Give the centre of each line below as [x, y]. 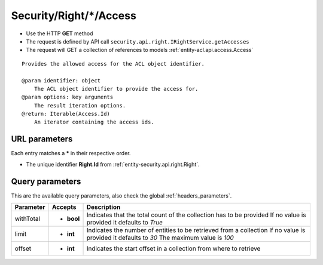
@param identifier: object [61, 80]
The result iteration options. [80, 105]
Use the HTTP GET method [60, 33]
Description [103, 207]
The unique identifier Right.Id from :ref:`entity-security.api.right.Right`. [113, 164]
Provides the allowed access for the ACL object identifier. [113, 64]
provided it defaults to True [125, 223]
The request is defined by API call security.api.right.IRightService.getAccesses [138, 41]
